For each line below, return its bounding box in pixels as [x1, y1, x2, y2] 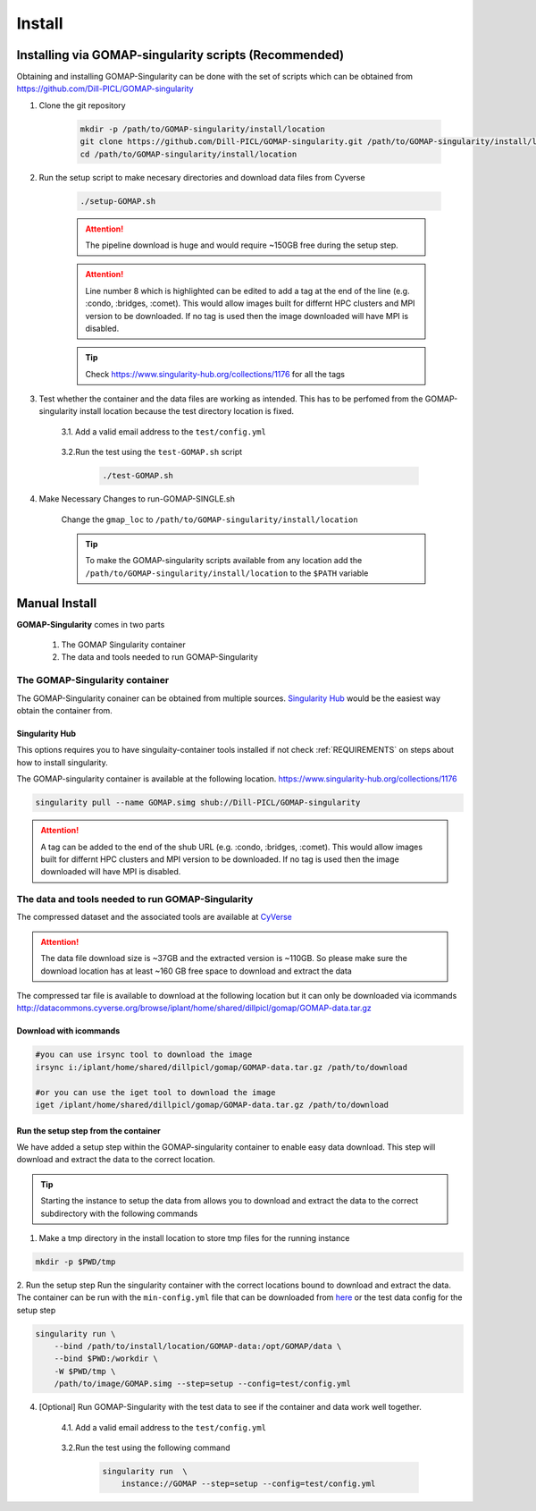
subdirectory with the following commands [40, 1208, 198, 1219]
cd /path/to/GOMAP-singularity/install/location [80, 148, 297, 159]
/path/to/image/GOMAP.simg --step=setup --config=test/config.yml [54, 1379, 352, 1389]
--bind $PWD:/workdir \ [54, 1354, 158, 1363]
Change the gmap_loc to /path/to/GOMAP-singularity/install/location [61, 514, 358, 525]
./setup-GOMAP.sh [80, 196, 156, 206]
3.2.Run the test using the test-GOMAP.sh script [61, 447, 243, 458]
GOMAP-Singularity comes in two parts [16, 619, 165, 629]
